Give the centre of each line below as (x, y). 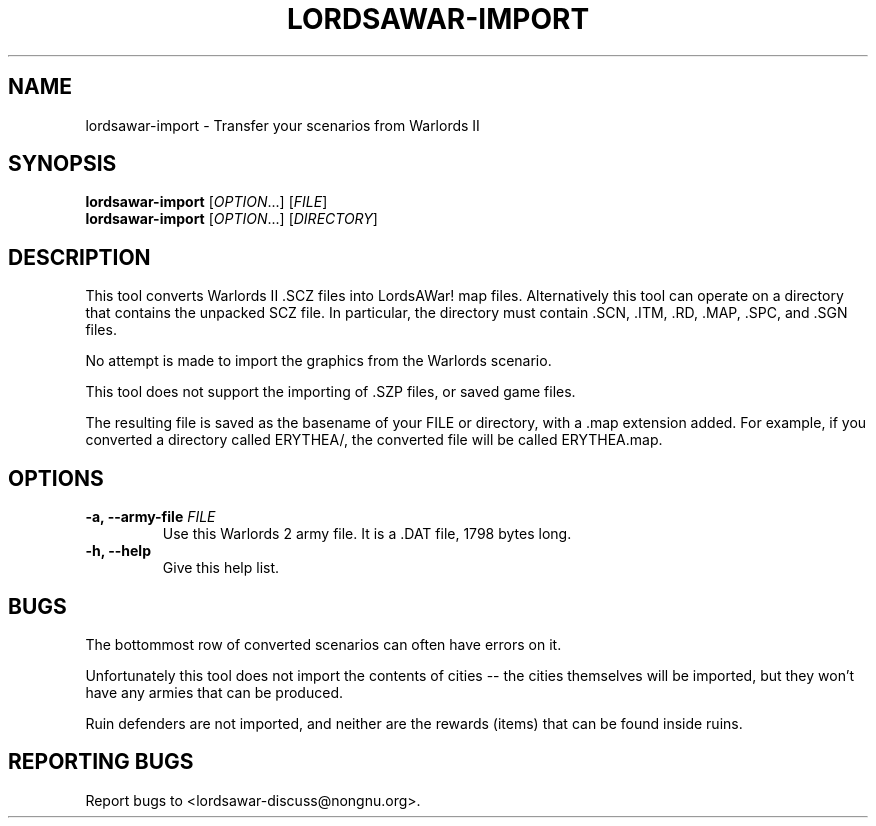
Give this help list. (221, 568)
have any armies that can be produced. (214, 692)
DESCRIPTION (79, 257)
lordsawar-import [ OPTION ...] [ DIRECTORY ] (231, 219)
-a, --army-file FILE (150, 517)
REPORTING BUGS (101, 762)
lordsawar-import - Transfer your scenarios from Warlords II (282, 125)
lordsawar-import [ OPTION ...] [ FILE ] (206, 202)
